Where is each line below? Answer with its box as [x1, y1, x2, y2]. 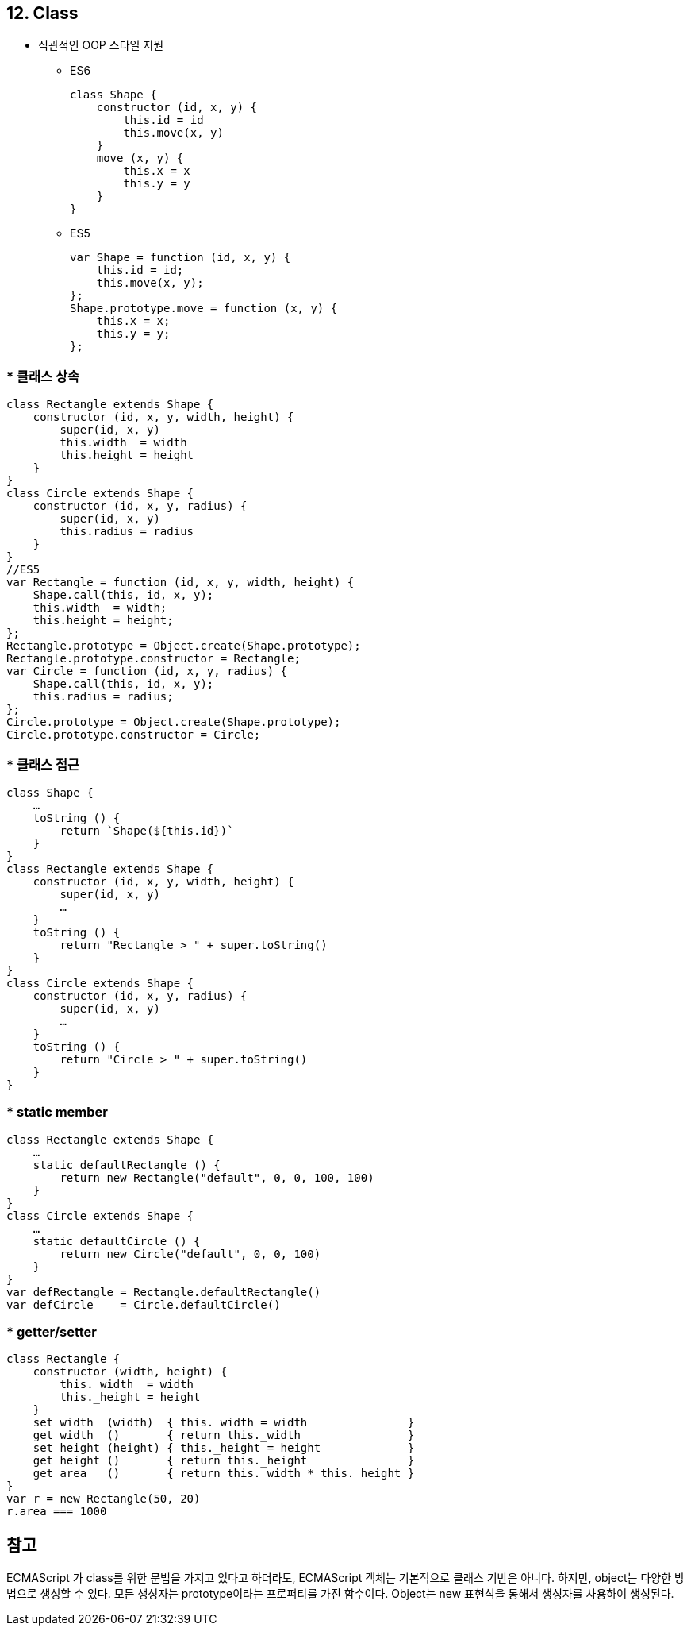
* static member [6, 1104, 108, 1121]
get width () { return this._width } [33, 1429, 415, 1442]
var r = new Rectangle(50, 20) [6, 1492, 201, 1506]
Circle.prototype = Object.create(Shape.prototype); [6, 716, 341, 729]
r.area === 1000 [6, 1505, 107, 1518]
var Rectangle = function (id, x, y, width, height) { [6, 576, 355, 589]
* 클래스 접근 [6, 756, 80, 773]
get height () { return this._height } [33, 1454, 415, 1468]
